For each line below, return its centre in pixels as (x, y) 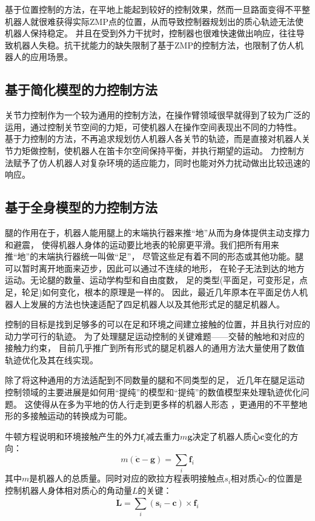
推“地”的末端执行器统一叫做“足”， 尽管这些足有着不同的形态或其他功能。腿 (154, 256)
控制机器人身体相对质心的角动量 (68, 490)
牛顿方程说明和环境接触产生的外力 (73, 436)
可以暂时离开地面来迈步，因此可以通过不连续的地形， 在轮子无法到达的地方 (155, 268)
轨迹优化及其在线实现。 (51, 359)
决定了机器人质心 (226, 436)
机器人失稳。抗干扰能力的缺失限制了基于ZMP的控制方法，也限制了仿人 (154, 45)
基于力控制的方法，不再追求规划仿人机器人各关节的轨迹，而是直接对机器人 (153, 139)
